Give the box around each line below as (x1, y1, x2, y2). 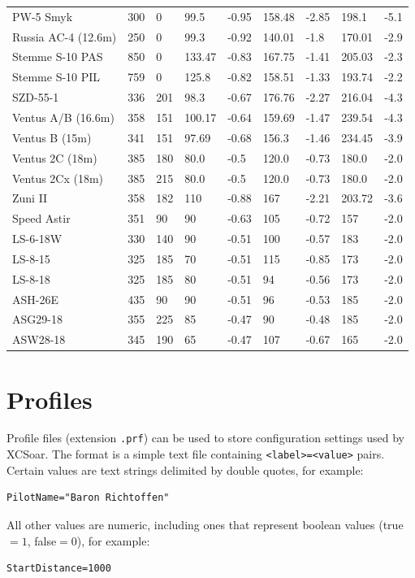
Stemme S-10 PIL (12, 68, 101, 85)
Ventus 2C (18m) (12, 149, 97, 166)
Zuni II (12, 189, 48, 206)
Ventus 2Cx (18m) (12, 169, 104, 186)
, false (27, 532, 57, 549)
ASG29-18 (12, 311, 63, 328)
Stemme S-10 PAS (12, 48, 103, 65)
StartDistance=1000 (6, 563, 111, 575)
